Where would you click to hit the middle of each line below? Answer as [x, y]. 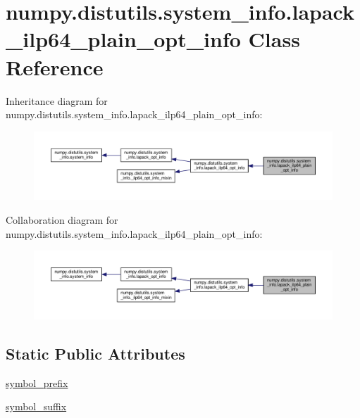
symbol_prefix [37, 382]
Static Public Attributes [95, 353]
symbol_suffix [36, 406]
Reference [55, 66]
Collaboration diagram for [62, 220]
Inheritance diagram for [57, 100]
